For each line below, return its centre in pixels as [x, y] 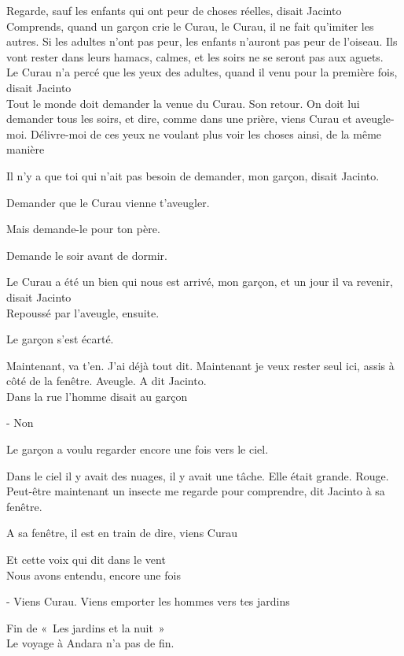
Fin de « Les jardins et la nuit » [86, 627]
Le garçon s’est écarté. [60, 339]
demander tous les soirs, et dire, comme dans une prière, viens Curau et [179, 119]
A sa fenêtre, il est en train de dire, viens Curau [122, 533]
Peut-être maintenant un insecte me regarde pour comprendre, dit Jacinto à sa [196, 491]
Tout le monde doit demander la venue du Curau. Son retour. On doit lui [183, 103]
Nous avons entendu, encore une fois [94, 574]
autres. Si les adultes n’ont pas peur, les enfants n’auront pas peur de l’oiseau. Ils [202, 41]
